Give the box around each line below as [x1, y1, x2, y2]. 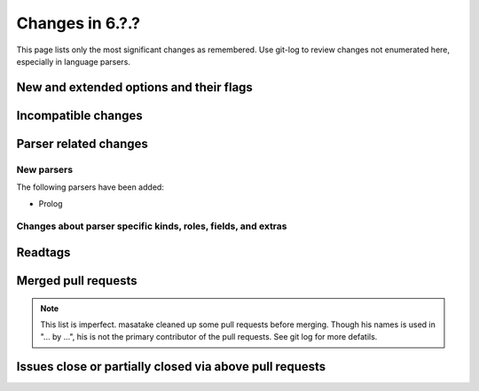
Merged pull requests [16, 273, 137, 288]
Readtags [16, 245, 71, 260]
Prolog [38, 198, 63, 208]
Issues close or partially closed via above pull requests [16, 359, 326, 374]
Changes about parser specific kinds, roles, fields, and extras [16, 220, 287, 232]
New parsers [16, 163, 74, 176]
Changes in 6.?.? [16, 13, 141, 33]
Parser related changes [16, 136, 148, 151]
